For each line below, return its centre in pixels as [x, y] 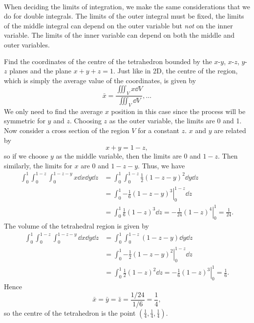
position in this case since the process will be [178, 111]
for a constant [159, 130]
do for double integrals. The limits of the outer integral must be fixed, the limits [124, 16]
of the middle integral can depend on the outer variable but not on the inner [118, 25]
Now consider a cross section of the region [67, 130]
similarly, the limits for [38, 165]
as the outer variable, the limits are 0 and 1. [175, 121]
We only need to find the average [53, 111]
